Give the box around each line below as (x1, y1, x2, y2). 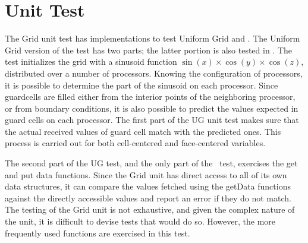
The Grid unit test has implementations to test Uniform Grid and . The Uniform (5, 32, 300, 45)
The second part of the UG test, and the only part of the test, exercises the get (5, 157, 298, 169)
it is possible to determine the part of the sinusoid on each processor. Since (5, 78, 278, 91)
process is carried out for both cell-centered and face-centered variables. (5, 137, 266, 149)
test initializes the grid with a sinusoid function (5, 55, 177, 68)
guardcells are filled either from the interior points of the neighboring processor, (5, 90, 296, 103)
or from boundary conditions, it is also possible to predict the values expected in (5, 102, 298, 114)
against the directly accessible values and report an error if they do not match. (5, 191, 291, 204)
